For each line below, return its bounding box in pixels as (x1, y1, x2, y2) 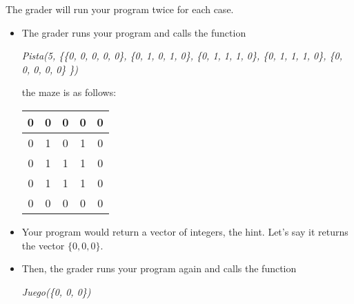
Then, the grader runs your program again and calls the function (21, 261, 297, 276)
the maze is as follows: (21, 85, 117, 99)
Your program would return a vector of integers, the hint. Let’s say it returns (21, 224, 348, 238)
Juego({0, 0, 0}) (21, 284, 91, 298)
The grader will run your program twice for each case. (6, 2, 234, 16)
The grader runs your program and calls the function (21, 25, 246, 39)
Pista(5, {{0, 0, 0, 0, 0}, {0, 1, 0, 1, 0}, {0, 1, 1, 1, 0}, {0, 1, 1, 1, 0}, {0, (21, 48, 343, 63)
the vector (21, 238, 65, 252)
